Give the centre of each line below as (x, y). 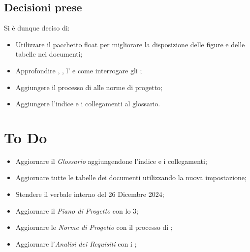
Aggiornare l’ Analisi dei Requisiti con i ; (76, 243)
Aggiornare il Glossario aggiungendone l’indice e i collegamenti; (111, 161)
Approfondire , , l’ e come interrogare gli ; (79, 70)
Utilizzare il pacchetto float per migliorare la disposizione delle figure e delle (130, 44)
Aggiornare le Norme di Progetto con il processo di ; (94, 227)
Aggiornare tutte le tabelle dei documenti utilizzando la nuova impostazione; (131, 177)
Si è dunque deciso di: (37, 28)
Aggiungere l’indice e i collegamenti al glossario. (88, 104)
